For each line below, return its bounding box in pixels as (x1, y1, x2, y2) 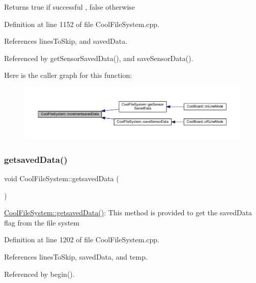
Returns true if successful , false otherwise (4, 2, 135, 12)
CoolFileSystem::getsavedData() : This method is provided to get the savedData (4, 207, 252, 218)
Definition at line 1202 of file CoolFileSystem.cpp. (4, 234, 159, 245)
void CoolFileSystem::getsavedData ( (4, 173, 119, 184)
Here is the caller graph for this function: (4, 70, 132, 80)
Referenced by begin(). (4, 268, 75, 279)
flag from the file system (4, 217, 79, 228)
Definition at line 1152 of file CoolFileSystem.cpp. (4, 18, 159, 29)
